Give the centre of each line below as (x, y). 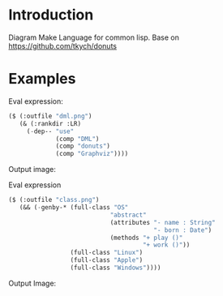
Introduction (51, 15)
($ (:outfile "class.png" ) (54, 200)
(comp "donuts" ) (83, 146)
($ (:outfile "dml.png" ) (50, 116)
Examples (42, 79)
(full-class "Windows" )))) (116, 268)
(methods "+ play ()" (146, 238)
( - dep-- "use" (50, 131)
